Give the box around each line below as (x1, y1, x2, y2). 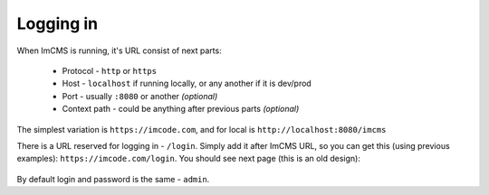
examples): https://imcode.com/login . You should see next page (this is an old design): (16, 153, 361, 164)
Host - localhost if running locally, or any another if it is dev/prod (62, 78, 312, 89)
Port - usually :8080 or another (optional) (62, 90, 218, 101)
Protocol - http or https (62, 65, 158, 76)
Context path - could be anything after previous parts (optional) (62, 104, 300, 115)
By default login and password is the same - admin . (16, 173, 210, 184)
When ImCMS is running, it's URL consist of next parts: (16, 45, 222, 56)
